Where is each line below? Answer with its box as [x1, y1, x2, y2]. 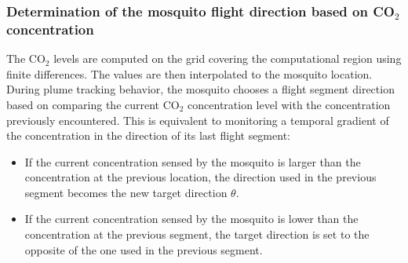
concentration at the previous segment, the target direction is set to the [24, 226, 370, 243]
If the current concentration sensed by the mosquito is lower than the [24, 210, 359, 227]
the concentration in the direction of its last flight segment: [6, 127, 290, 144]
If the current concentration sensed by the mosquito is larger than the [24, 153, 361, 170]
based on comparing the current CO [6, 96, 180, 112]
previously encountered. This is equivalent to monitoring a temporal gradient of [6, 111, 389, 128]
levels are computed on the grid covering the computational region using [53, 50, 402, 67]
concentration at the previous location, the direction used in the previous [24, 169, 377, 185]
